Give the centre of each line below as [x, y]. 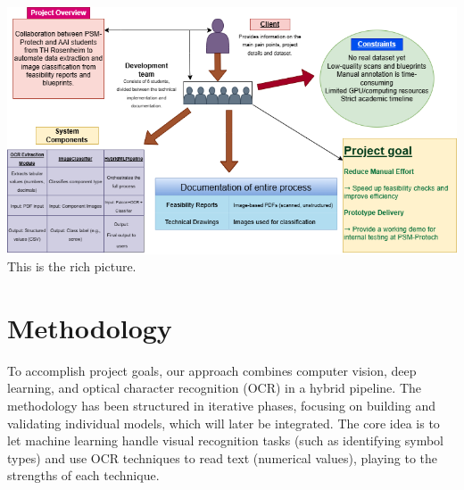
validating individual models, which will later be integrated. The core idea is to [224, 423]
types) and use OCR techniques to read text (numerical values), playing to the [223, 457]
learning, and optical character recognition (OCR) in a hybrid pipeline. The [215, 388]
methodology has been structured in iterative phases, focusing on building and [222, 406]
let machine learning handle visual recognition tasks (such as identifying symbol [226, 440]
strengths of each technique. [83, 475]
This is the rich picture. [72, 266]
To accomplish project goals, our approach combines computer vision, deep [212, 370]
